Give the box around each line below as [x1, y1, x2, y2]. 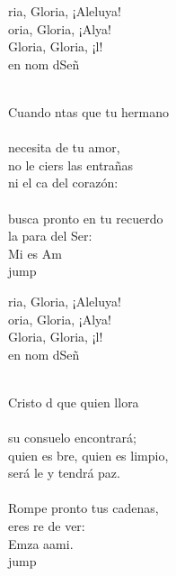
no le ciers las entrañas [8, 155, 134, 174]
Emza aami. [8, 534, 74, 553]
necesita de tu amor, [8, 138, 120, 157]
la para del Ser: [8, 226, 92, 245]
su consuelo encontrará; [8, 428, 136, 447]
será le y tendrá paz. [8, 463, 120, 482]
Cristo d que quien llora [8, 392, 139, 411]
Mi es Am [8, 243, 62, 262]
